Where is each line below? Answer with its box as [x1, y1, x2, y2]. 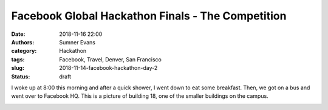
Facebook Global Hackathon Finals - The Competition [11, 9, 287, 22]
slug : [11, 64, 24, 72]
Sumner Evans [59, 38, 95, 46]
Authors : [11, 38, 35, 46]
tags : [11, 55, 25, 63]
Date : [11, 30, 26, 38]
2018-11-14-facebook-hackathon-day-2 [59, 64, 158, 72]
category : [11, 47, 37, 55]
